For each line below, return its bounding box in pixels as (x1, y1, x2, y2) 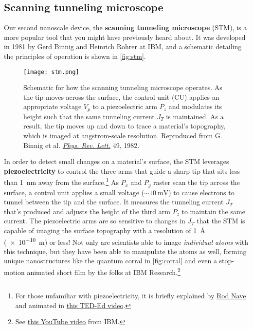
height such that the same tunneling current (23, 111, 155, 121)
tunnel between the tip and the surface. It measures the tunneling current (4, 197, 224, 207)
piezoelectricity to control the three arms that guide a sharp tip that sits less (4, 165, 240, 176)
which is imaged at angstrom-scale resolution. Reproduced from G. (23, 130, 222, 141)
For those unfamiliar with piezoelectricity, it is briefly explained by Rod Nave (15, 291, 246, 301)
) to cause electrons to (168, 187, 235, 197)
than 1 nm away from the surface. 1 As (4, 176, 119, 187)
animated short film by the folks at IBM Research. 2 (27, 265, 181, 277)
